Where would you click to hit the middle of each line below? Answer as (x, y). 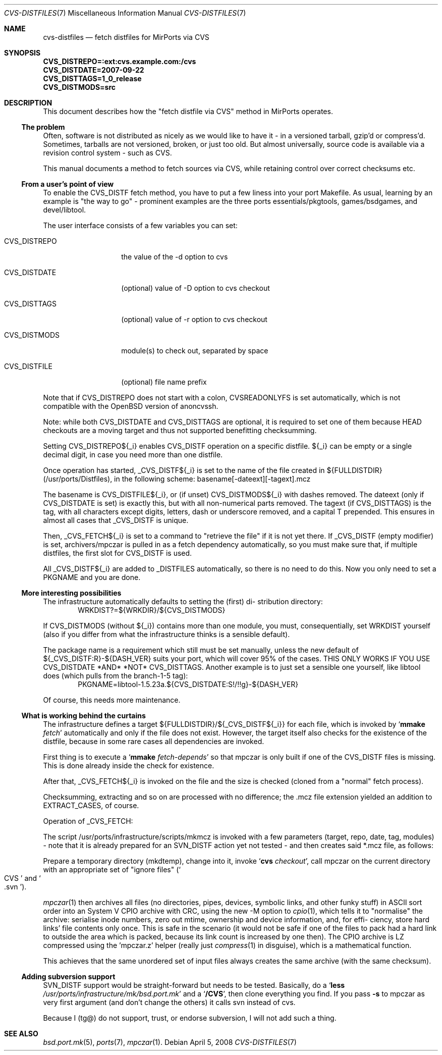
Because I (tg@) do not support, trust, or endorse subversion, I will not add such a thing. (190, 1018)
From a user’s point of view (68, 184)
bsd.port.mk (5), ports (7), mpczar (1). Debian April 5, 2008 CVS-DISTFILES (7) (170, 1042)
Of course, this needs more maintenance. (112, 700)
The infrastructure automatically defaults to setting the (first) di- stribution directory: (183, 601)
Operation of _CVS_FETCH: (88, 821)
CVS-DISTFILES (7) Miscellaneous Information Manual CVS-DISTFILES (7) (125, 13)
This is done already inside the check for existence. (129, 766)
